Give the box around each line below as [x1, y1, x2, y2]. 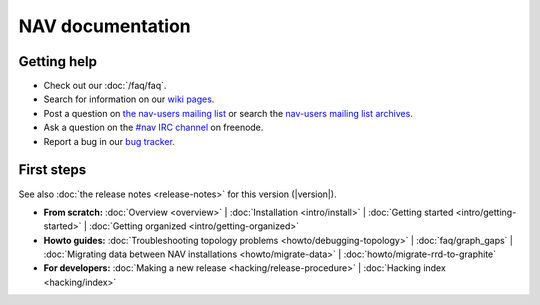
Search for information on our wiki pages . [43, 93, 215, 105]
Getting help [18, 53, 97, 70]
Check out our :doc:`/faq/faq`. [43, 80, 167, 92]
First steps [18, 161, 87, 179]
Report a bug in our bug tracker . [43, 135, 175, 147]
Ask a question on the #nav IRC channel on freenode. [43, 121, 264, 134]
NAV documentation [18, 15, 192, 37]
